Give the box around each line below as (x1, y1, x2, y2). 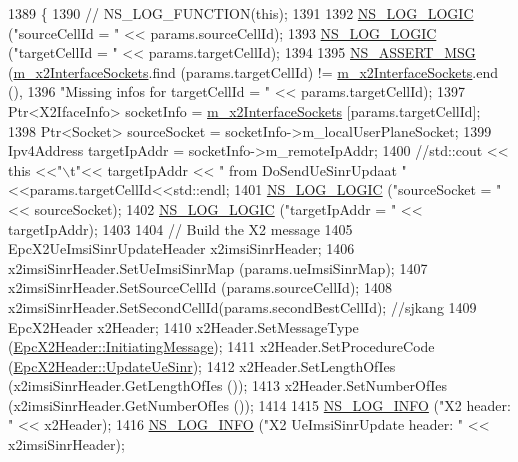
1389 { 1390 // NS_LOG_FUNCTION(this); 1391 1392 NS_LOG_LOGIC (8, 3, 474, 23)
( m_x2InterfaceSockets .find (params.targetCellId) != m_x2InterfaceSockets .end (8, 61, 499, 82)
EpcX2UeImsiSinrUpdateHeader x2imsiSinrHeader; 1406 (8, 238, 355, 259)
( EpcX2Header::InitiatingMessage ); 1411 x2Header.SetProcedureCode (8, 336, 435, 357)
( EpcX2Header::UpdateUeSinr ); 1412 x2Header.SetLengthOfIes (8, 355, 396, 376)
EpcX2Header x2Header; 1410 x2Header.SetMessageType (8, 316, 359, 337)
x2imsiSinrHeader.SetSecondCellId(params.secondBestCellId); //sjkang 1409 (8, 296, 477, 317)
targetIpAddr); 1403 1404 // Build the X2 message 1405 (8, 218, 353, 239)
